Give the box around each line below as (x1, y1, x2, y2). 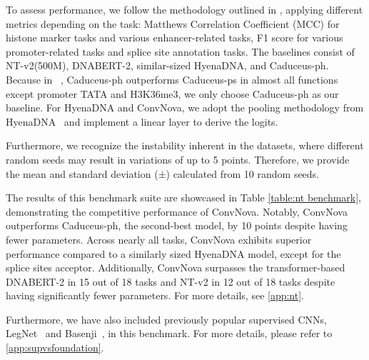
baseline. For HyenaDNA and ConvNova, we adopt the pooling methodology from (6, 100, 364, 115)
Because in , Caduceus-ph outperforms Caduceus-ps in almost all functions (6, 71, 338, 86)
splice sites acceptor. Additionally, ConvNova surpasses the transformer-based (6, 260, 345, 275)
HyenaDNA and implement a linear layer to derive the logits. (6, 114, 278, 129)
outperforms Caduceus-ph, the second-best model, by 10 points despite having (6, 218, 348, 233)
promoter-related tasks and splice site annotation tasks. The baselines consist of (6, 44, 355, 59)
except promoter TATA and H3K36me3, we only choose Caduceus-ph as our (6, 86, 339, 101)
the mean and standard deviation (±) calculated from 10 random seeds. (6, 166, 320, 181)
